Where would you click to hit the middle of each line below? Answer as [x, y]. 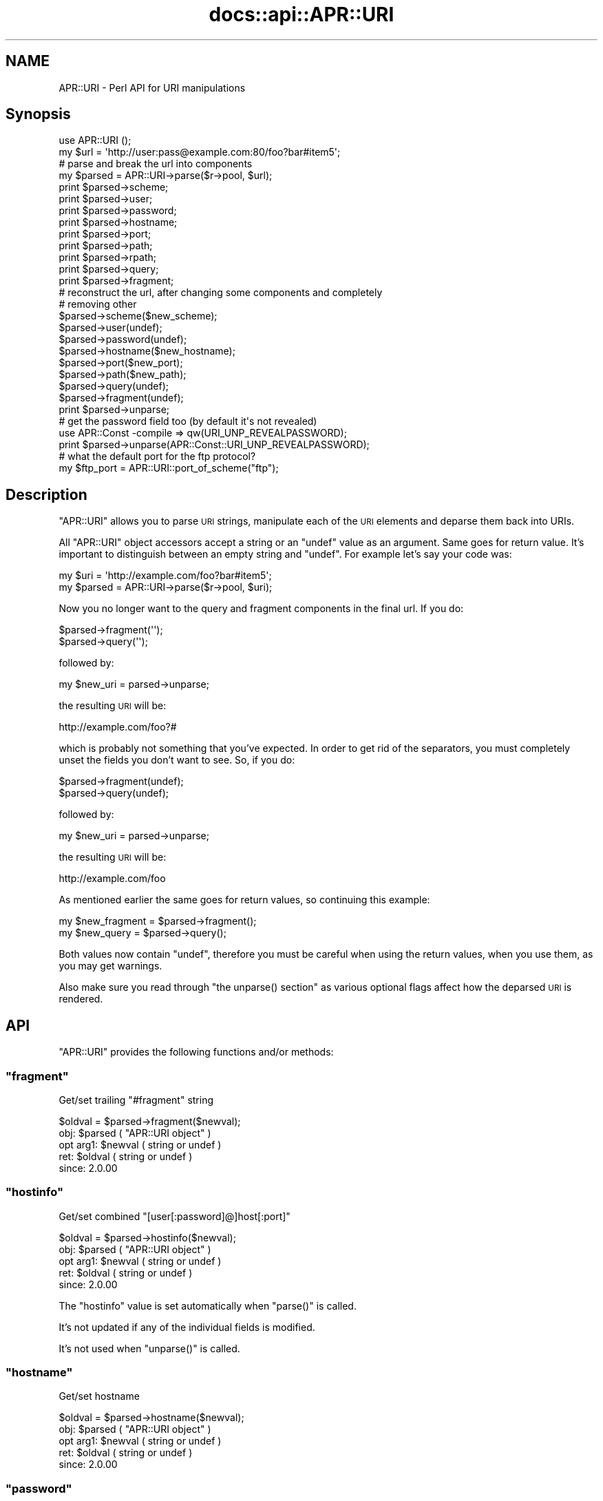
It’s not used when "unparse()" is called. [149, 1348]
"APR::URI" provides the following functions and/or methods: [196, 1052]
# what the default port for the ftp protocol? [157, 456]
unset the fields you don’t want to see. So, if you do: [177, 760]
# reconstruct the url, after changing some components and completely [221, 293]
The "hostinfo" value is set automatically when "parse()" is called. [208, 1305]
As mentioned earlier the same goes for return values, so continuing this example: [244, 900]
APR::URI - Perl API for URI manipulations [152, 87]
